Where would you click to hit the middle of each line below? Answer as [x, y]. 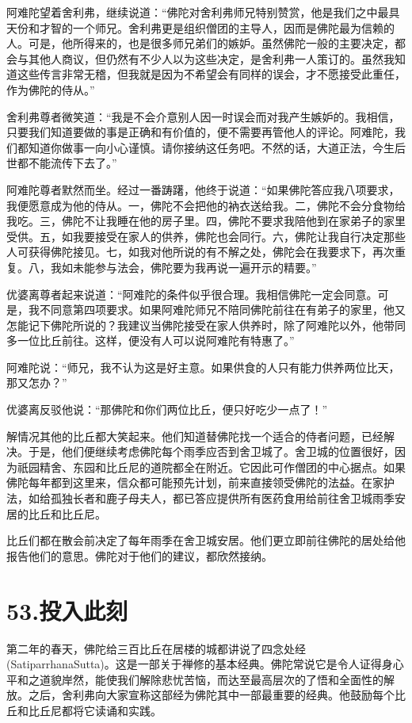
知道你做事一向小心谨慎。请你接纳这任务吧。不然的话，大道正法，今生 [211, 147]
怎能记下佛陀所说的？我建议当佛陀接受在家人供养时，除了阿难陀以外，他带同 [206, 325]
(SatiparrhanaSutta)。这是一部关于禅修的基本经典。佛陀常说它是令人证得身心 [205, 664]
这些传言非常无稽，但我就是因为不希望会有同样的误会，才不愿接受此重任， [211, 74]
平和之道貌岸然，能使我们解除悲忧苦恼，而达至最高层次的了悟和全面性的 [195, 679]
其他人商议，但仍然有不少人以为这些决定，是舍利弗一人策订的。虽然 [206, 58]
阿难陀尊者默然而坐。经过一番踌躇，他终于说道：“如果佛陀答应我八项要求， [203, 189]
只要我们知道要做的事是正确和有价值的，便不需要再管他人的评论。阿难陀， [200, 132]
